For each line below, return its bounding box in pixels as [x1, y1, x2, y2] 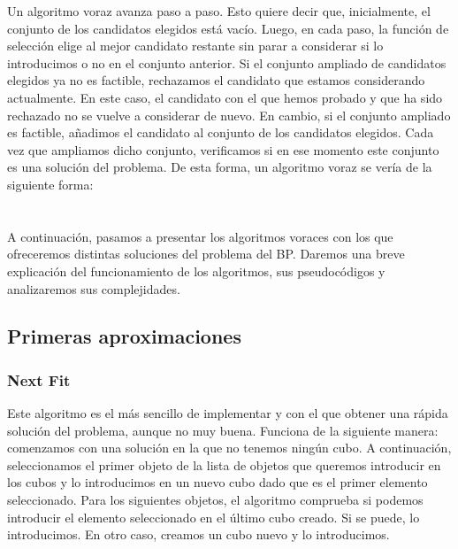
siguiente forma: [7, 174, 94, 193]
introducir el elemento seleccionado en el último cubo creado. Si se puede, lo [7, 507, 420, 526]
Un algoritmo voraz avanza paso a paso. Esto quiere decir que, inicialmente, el [7, 2, 431, 19]
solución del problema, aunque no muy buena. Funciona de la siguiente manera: [7, 421, 439, 439]
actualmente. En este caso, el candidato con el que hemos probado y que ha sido [7, 88, 443, 106]
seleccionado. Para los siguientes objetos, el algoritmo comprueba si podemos [7, 491, 424, 509]
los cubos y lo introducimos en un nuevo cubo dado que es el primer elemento [7, 473, 428, 491]
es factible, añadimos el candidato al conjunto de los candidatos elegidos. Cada [7, 123, 434, 142]
